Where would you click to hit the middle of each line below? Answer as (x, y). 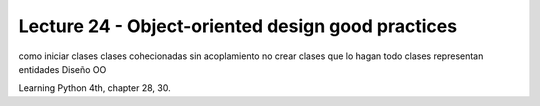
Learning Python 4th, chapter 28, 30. (94, 88)
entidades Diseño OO (62, 69)
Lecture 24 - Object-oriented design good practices (238, 26)
